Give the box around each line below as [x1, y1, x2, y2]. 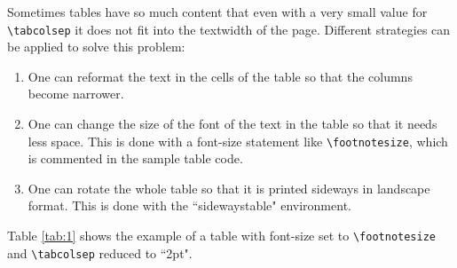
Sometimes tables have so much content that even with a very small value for [7, 3, 428, 20]
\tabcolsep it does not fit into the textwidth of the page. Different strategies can [7, 20, 451, 38]
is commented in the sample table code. [28, 149, 243, 168]
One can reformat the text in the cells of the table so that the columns [28, 67, 413, 85]
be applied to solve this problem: [7, 37, 185, 56]
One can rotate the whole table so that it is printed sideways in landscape [28, 178, 430, 197]
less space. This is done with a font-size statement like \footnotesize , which [28, 131, 448, 150]
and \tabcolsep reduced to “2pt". [7, 243, 193, 262]
